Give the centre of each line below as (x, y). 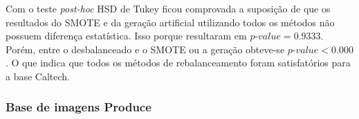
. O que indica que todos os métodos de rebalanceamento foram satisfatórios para (178, 63)
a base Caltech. (38, 76)
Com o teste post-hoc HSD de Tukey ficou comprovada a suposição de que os (168, 8)
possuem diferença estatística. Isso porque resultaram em (126, 36)
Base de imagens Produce (79, 107)
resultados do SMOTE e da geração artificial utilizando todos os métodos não (170, 22)
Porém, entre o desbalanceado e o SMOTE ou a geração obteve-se (145, 49)
